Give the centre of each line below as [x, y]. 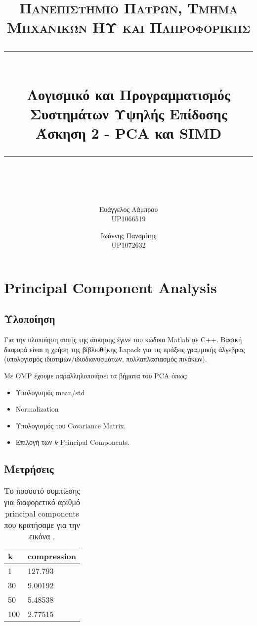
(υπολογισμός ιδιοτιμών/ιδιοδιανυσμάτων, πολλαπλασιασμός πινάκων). [106, 359]
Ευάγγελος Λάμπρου [128, 209]
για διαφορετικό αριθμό [42, 502]
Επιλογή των [34, 442]
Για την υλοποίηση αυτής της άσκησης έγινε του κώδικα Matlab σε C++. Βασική [123, 339]
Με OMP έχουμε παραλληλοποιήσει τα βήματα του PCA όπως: [96, 376]
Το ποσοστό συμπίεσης [42, 491]
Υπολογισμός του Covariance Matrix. [71, 425]
